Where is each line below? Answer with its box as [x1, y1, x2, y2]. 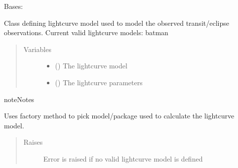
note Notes [4, 94, 35, 104]
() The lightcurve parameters [55, 77, 143, 87]
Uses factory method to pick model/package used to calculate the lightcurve [4, 111, 235, 121]
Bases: [4, 1, 23, 11]
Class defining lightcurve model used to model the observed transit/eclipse [4, 17, 229, 28]
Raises [23, 137, 43, 147]
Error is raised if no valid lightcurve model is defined [43, 153, 203, 164]
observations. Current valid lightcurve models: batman [4, 27, 168, 38]
